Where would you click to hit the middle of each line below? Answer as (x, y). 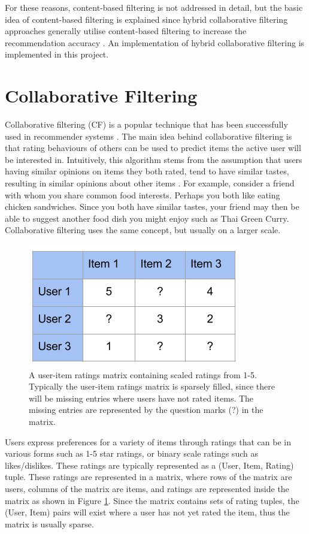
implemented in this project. (57, 54)
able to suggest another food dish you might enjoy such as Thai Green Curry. (147, 218)
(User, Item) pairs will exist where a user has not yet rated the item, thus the (147, 512)
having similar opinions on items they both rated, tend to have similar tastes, (147, 171)
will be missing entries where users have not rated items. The (141, 398)
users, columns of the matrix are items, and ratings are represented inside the (147, 488)
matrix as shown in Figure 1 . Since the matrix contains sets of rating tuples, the (152, 500)
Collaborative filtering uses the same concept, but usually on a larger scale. (143, 230)
